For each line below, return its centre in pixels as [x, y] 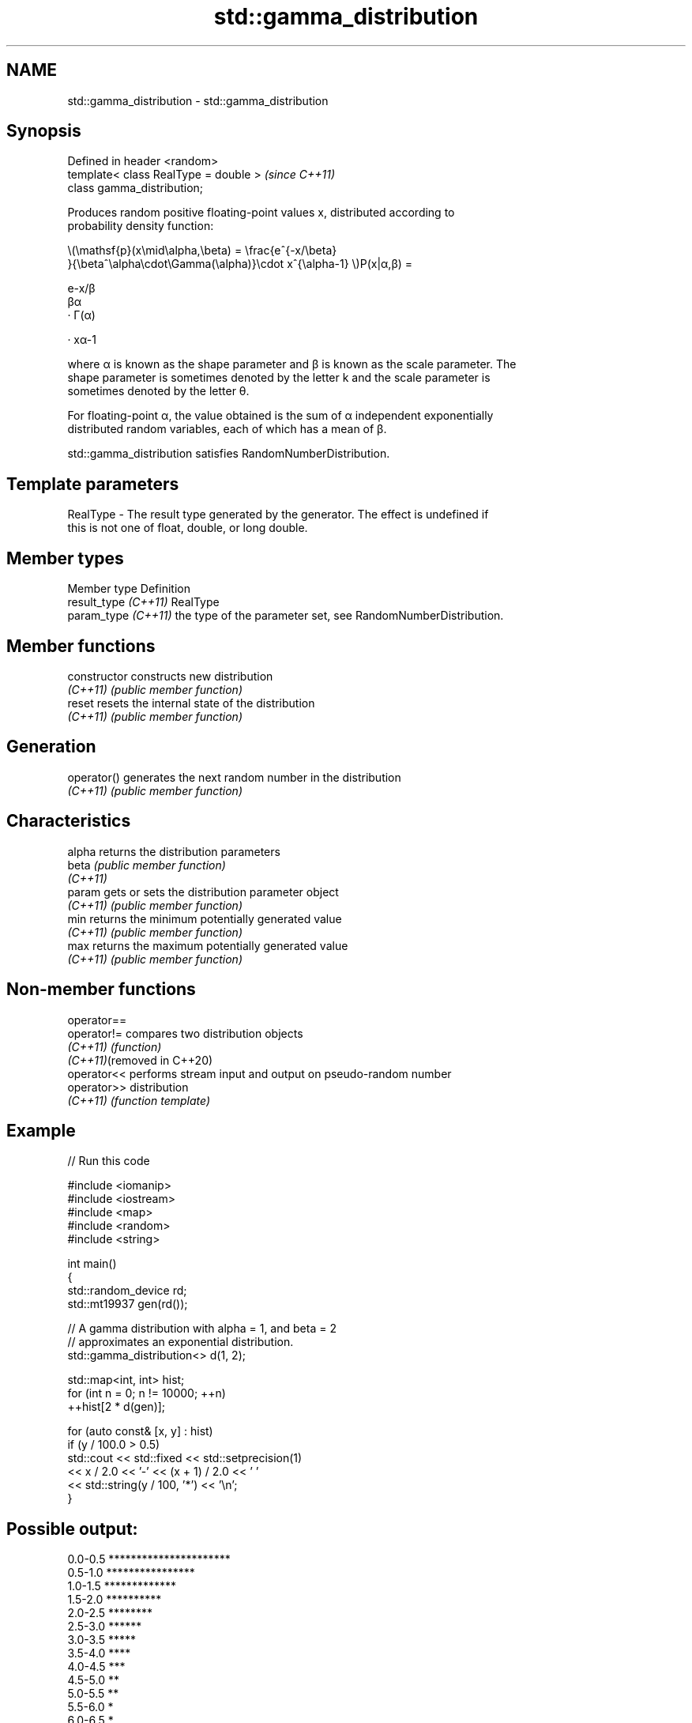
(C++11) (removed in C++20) [140, 1060]
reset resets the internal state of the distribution [191, 703]
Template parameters [93, 484]
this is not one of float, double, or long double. [188, 528]
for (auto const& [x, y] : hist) [140, 1431]
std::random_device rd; [127, 1291]
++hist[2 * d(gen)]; [117, 1407]
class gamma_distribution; [135, 188]
